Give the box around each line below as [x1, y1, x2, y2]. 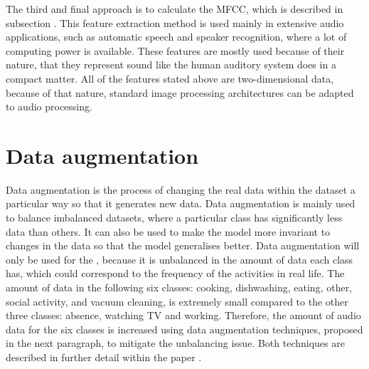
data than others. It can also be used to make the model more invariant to [6, 224, 331, 239]
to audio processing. [6, 99, 92, 114]
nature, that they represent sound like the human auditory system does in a [6, 57, 336, 72]
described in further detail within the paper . [6, 350, 202, 364]
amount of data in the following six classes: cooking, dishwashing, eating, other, [6, 280, 353, 295]
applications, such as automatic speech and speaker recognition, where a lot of [6, 29, 347, 44]
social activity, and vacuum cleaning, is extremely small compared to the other [6, 293, 348, 308]
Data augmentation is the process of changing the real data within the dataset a [6, 182, 355, 197]
